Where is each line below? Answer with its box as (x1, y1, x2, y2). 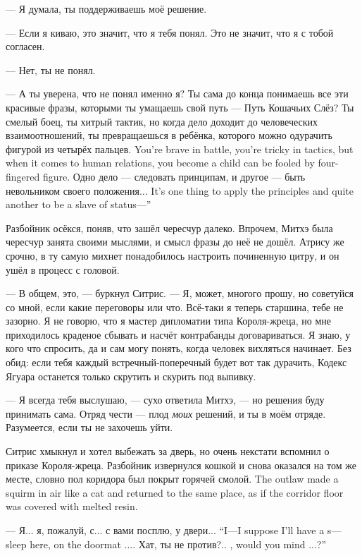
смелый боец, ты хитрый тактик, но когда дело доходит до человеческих (6, 114, 318, 128)
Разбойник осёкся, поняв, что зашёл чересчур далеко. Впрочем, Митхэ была (6, 220, 333, 235)
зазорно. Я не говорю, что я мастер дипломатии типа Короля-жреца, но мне (6, 313, 332, 328)
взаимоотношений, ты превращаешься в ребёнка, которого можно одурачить (6, 128, 332, 143)
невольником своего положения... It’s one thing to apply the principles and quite (6, 183, 354, 198)
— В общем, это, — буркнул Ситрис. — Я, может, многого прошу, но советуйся (6, 286, 354, 301)
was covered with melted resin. (6, 499, 138, 514)
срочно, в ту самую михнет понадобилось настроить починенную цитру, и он (6, 248, 339, 262)
